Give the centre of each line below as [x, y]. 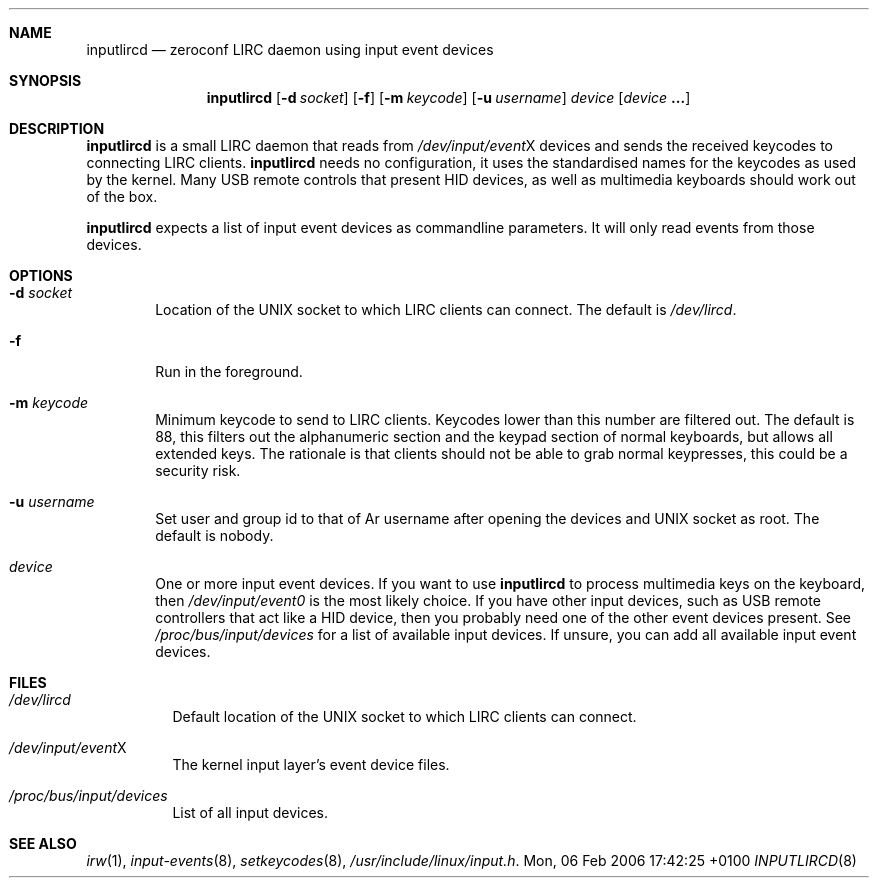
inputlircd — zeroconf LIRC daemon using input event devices [290, 49]
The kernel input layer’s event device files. [311, 764]
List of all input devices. [250, 812]
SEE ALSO [43, 843]
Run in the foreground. [229, 371]
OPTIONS [41, 275]
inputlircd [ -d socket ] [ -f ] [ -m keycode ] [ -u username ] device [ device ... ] [448, 97]
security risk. [198, 470]
